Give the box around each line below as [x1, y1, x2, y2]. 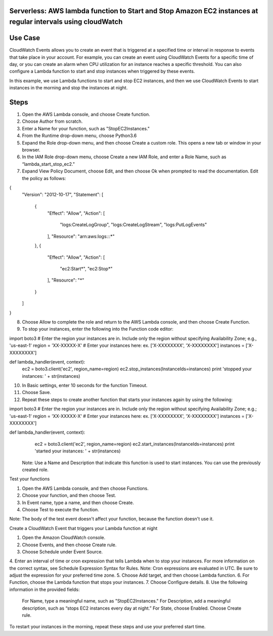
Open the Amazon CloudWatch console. [22, 535, 106, 541]
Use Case [9, 33, 40, 43]
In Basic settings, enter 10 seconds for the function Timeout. [22, 382, 148, 388]
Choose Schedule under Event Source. [22, 548, 103, 555]
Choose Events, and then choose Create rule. [22, 542, 117, 548]
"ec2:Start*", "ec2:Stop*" [60, 266, 113, 272]
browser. [22, 147, 40, 153]
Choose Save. [22, 390, 52, 396]
